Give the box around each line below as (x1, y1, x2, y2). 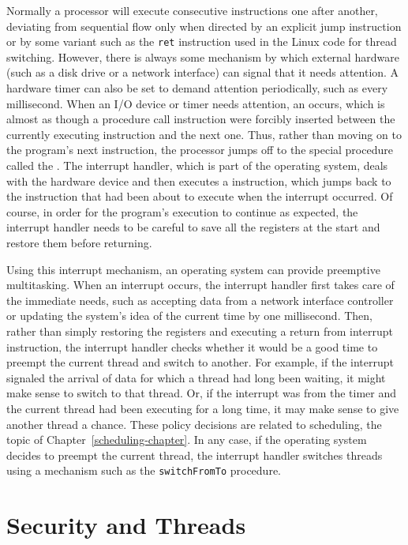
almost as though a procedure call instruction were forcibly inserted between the (6, 111, 395, 127)
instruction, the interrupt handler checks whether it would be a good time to (6, 338, 378, 355)
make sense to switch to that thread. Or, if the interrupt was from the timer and (6, 385, 397, 401)
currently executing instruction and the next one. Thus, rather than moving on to (6, 126, 402, 142)
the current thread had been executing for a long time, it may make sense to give (6, 400, 399, 416)
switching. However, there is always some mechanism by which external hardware (6, 48, 399, 65)
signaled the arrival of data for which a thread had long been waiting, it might (6, 369, 386, 385)
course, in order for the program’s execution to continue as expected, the (6, 203, 358, 220)
